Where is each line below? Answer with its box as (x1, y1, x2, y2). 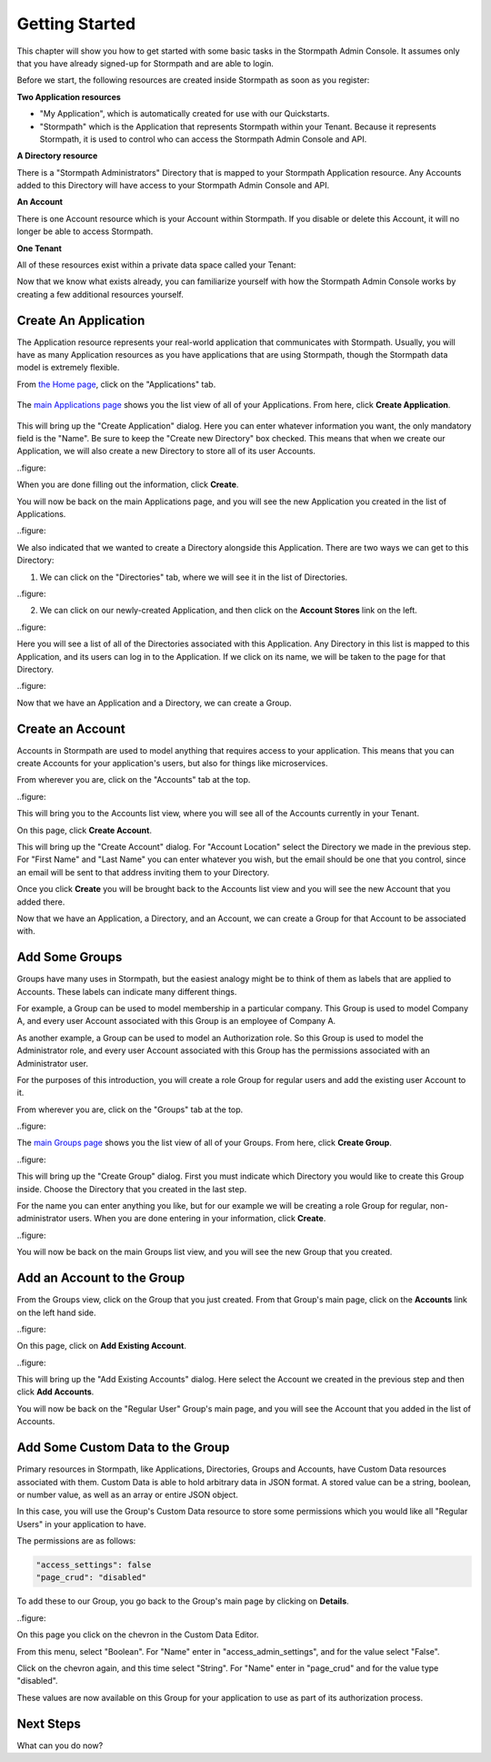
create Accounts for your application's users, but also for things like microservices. (16, 757, 328, 768)
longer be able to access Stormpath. (16, 226, 154, 237)
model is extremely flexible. (16, 362, 120, 373)
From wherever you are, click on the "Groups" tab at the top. (16, 1104, 244, 1115)
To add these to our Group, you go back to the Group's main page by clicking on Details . (16, 1595, 349, 1606)
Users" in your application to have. (16, 1518, 147, 1529)
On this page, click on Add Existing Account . (16, 1341, 186, 1352)
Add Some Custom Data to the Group (16, 1440, 230, 1455)
